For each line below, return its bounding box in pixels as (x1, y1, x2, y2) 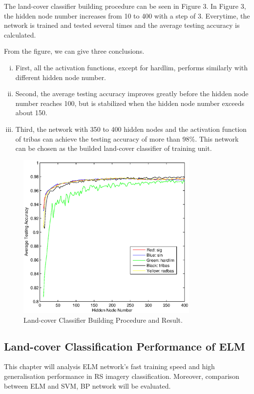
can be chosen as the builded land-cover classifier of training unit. (15, 143, 212, 153)
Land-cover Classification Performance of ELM (4, 338, 245, 353)
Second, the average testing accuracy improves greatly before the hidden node (15, 88, 249, 99)
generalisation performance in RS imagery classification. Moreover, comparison (4, 371, 239, 381)
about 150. (15, 107, 47, 118)
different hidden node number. (15, 72, 106, 82)
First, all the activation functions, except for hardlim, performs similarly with (15, 62, 248, 72)
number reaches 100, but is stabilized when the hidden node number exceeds (15, 98, 245, 108)
